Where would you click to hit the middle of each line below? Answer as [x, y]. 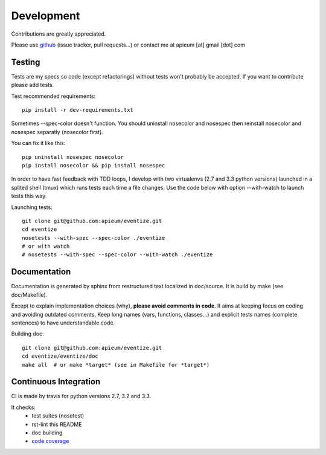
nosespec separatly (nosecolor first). [57, 132]
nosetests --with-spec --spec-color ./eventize [94, 238]
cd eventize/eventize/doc [60, 356]
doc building [47, 433]
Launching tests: [32, 207]
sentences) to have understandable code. [63, 323]
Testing [26, 62]
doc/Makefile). [29, 295]
